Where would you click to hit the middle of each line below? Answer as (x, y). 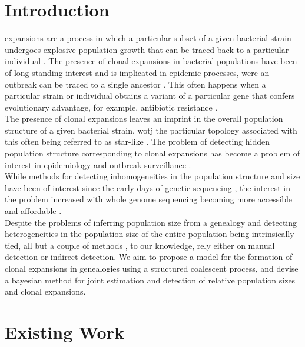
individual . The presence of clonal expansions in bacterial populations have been (151, 61)
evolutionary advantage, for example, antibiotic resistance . (111, 107)
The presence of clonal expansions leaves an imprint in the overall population (144, 119)
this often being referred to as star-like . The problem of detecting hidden (137, 141)
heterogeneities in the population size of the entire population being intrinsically (150, 234)
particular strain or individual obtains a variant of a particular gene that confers (150, 96)
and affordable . (33, 211)
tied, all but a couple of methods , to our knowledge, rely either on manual (140, 245)
